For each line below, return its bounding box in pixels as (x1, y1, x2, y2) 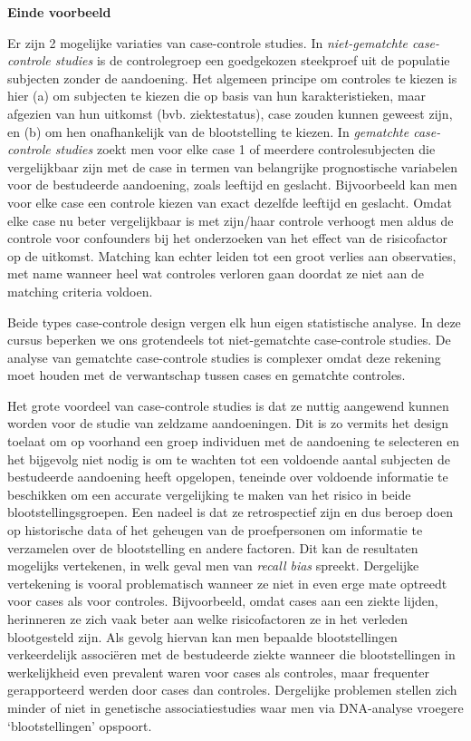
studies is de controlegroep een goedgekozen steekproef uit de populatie (54, 51, 450, 70)
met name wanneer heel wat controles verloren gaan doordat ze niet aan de (7, 264, 424, 283)
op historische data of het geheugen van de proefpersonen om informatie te (7, 521, 423, 540)
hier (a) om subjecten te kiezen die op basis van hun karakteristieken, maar (7, 86, 427, 105)
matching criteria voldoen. (7, 281, 153, 300)
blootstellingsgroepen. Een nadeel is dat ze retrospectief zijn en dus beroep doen (7, 502, 453, 522)
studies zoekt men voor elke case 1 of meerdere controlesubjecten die (54, 140, 436, 159)
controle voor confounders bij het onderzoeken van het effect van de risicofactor (7, 229, 448, 248)
